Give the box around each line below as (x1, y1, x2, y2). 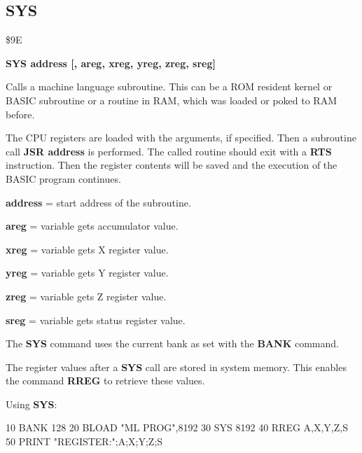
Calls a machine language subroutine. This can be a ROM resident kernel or (6, 79, 333, 94)
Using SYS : (6, 396, 57, 411)
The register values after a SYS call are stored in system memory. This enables (6, 359, 347, 374)
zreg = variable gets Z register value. (6, 288, 167, 303)
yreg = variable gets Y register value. (6, 265, 169, 280)
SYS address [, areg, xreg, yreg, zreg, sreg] (6, 55, 216, 70)
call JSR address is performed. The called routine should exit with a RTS (6, 144, 332, 158)
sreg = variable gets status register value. (6, 312, 186, 327)
